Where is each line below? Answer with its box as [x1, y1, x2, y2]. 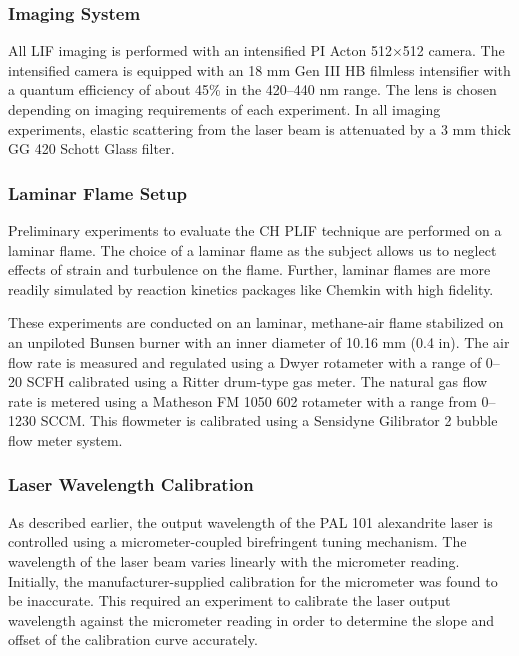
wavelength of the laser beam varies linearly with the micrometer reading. [8, 550, 460, 571]
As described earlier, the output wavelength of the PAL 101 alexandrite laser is [8, 511, 493, 532]
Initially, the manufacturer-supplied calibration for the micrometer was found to [8, 570, 498, 591]
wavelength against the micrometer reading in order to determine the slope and [8, 609, 495, 630]
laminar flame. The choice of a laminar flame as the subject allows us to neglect [8, 239, 497, 260]
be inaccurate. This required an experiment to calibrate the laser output [8, 590, 451, 611]
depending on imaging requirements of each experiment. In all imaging [8, 99, 441, 119]
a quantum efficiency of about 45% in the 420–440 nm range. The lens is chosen [8, 79, 497, 100]
